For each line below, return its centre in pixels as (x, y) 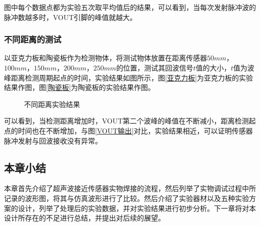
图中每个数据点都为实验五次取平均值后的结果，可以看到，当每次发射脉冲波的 (130, 7)
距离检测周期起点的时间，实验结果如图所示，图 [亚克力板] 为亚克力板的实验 (132, 77)
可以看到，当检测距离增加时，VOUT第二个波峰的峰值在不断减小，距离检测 (126, 121)
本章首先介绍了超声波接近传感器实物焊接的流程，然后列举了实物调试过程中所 (130, 188)
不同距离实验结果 (52, 104)
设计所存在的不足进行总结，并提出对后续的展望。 (84, 218)
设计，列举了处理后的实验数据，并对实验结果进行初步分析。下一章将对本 (137, 208)
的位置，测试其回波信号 (155, 67)
